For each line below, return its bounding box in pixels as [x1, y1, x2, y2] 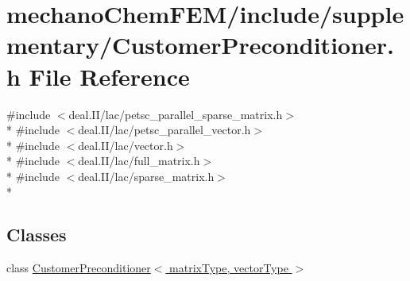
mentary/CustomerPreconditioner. [6, 29, 395, 61]
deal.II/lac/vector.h [78, 137, 173, 153]
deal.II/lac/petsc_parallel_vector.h [78, 121, 251, 138]
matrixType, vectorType [169, 260, 288, 276]
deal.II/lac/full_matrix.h [78, 152, 200, 169]
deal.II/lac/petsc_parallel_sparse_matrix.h [68, 106, 283, 122]
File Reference [29, 60, 190, 92]
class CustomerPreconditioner [6, 260, 151, 276]
